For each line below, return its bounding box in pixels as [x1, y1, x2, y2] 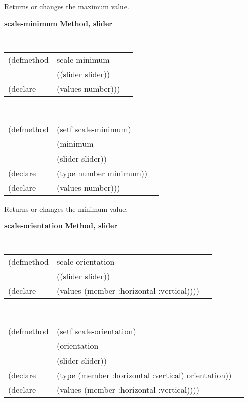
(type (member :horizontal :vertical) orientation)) [57, 369, 232, 381]
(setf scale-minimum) [57, 123, 131, 135]
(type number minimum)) [57, 167, 148, 179]
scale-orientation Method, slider [4, 220, 118, 231]
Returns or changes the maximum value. [4, 1, 129, 11]
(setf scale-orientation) [57, 325, 136, 337]
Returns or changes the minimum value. [4, 203, 128, 214]
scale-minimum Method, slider [4, 18, 112, 28]
